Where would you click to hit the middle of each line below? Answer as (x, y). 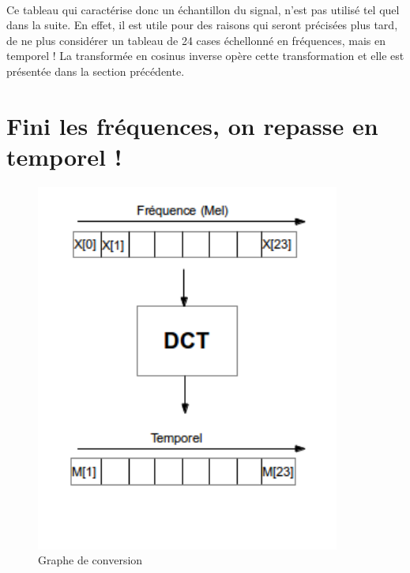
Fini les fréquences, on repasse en (192, 125)
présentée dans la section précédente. (96, 71)
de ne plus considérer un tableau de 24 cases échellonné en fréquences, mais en (196, 40)
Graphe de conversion (90, 560)
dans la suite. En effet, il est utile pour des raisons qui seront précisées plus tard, (202, 25)
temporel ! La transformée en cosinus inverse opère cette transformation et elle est (205, 56)
